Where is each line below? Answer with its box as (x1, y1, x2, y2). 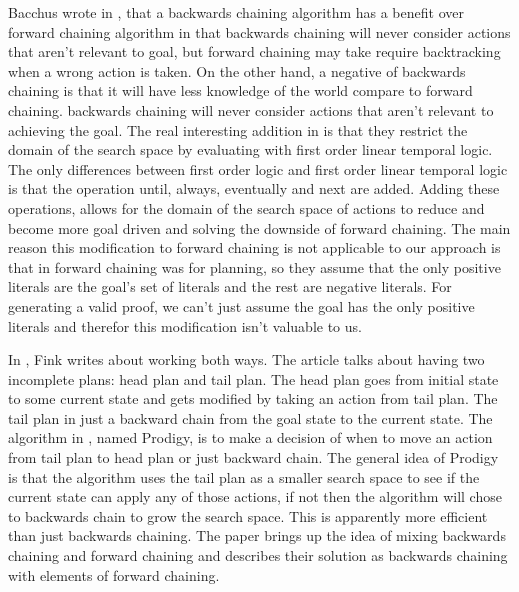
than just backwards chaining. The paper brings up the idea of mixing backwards (8, 525, 506, 546)
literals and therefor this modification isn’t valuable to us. (8, 315, 362, 336)
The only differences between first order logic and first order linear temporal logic (8, 158, 508, 179)
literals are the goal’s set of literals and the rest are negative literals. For (8, 276, 452, 297)
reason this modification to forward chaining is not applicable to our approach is (8, 237, 501, 258)
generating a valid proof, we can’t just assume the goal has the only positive (8, 295, 475, 316)
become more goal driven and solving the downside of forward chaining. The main (8, 217, 511, 238)
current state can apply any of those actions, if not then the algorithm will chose (8, 486, 502, 507)
